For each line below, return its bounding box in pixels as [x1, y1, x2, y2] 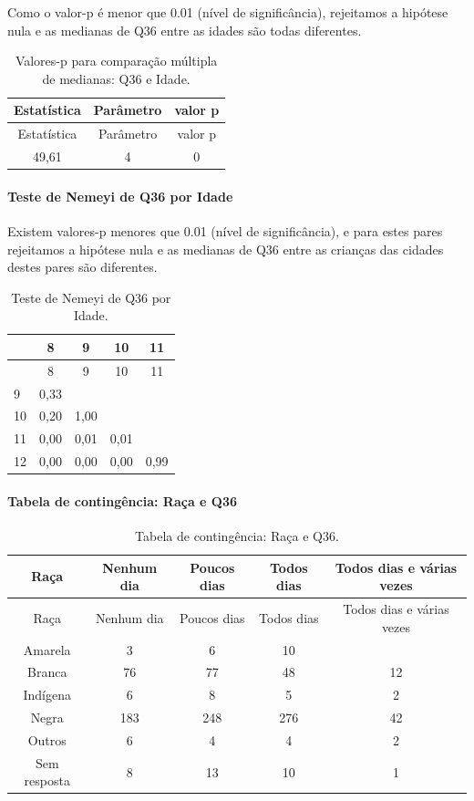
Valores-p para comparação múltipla [15, 51, 218, 70]
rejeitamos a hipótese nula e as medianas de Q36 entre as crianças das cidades [7, 239, 444, 258]
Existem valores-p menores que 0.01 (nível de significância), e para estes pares [7, 221, 443, 240]
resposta [24, 771, 70, 790]
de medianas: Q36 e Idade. [42, 68, 191, 88]
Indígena [23, 685, 71, 704]
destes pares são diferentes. [7, 257, 158, 276]
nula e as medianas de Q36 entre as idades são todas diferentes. [7, 20, 362, 39]
